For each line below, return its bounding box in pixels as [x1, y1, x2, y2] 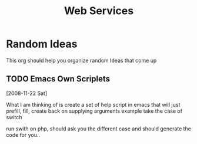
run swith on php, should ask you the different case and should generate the [6, 125, 191, 132]
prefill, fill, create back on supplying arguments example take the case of [6, 107, 183, 114]
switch [6, 113, 22, 120]
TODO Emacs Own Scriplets [6, 74, 111, 84]
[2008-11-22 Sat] [6, 90, 48, 97]
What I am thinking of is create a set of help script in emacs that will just [6, 101, 181, 108]
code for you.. [6, 131, 40, 138]
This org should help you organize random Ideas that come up [6, 57, 157, 64]
